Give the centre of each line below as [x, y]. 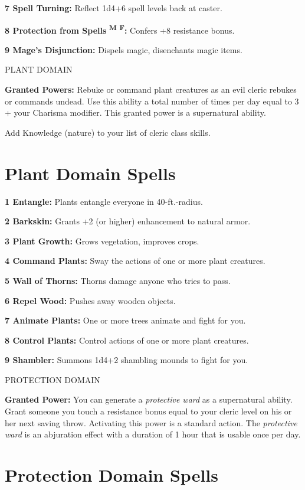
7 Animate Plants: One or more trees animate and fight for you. [125, 320]
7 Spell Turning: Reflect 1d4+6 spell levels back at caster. [114, 8]
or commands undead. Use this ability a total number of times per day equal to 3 [152, 101]
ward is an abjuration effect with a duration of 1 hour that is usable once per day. [153, 434]
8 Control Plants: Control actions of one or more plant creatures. [127, 340]
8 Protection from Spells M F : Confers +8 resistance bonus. [120, 29]
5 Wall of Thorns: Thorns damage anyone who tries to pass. [118, 280]
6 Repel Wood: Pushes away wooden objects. [90, 300]
